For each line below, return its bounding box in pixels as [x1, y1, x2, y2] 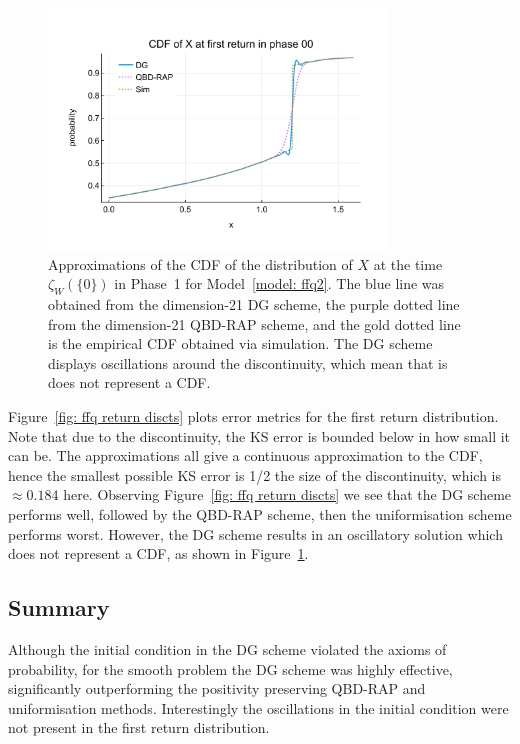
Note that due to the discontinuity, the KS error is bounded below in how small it [8, 425, 511, 446]
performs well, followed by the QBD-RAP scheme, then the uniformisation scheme [8, 504, 512, 525]
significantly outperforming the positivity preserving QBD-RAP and [8, 678, 426, 699]
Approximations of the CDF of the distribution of [48, 253, 353, 274]
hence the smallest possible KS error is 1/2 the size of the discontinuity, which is [8, 464, 502, 485]
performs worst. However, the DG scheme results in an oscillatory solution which [8, 523, 503, 544]
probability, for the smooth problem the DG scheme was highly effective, [8, 658, 453, 679]
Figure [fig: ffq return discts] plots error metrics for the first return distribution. [8, 406, 499, 427]
